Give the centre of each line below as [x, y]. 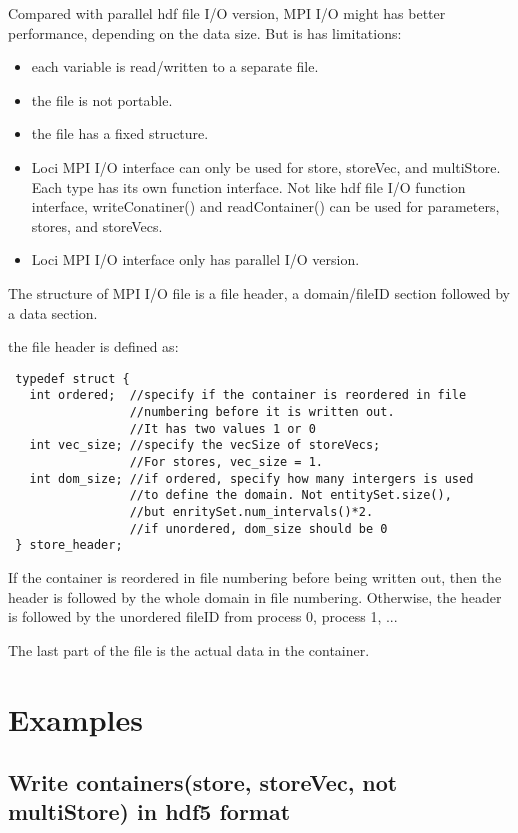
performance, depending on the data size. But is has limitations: [205, 32]
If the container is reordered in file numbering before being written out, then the [255, 576]
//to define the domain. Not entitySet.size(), [290, 495]
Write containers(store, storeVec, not [203, 782]
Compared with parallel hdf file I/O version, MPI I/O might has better [227, 13]
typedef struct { [72, 378]
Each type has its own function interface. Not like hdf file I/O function [248, 186]
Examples [75, 718]
